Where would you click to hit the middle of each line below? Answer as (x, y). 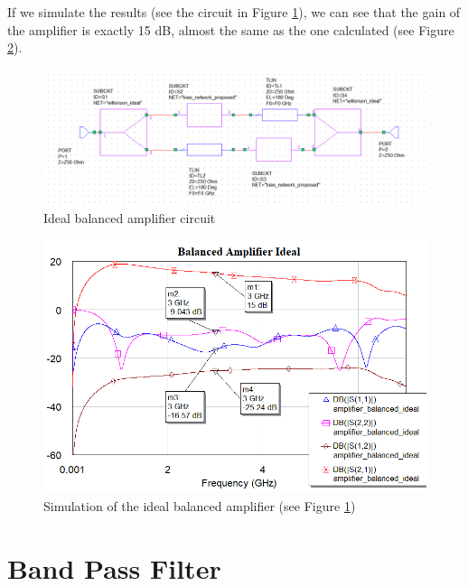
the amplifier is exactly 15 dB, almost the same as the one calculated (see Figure (231, 29)
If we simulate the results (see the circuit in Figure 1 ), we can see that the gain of (234, 12)
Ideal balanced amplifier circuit (130, 218)
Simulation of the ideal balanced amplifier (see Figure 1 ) (200, 505)
